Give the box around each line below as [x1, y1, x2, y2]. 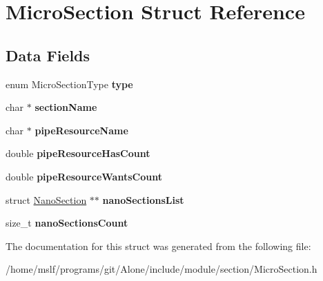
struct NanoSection [6, 192, 87, 207]
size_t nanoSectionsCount [6, 216, 128, 230]
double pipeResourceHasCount [6, 146, 150, 160]
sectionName [35, 100, 97, 114]
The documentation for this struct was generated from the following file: [6, 238, 311, 253]
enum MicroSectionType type [6, 76, 133, 91]
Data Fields [6, 44, 90, 65]
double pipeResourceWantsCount [6, 169, 162, 183]
